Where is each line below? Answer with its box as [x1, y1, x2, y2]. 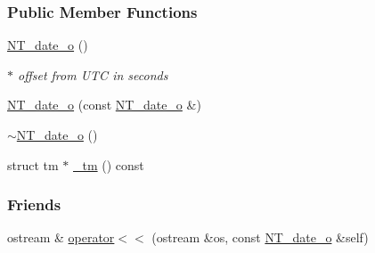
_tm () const [73, 155, 144, 174]
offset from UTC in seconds [18, 65, 168, 84]
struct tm [7, 155, 59, 174]
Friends [7, 193, 61, 216]
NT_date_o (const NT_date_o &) [7, 95, 201, 114]
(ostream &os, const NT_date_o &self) [151, 228, 369, 247]
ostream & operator [7, 228, 115, 247]
